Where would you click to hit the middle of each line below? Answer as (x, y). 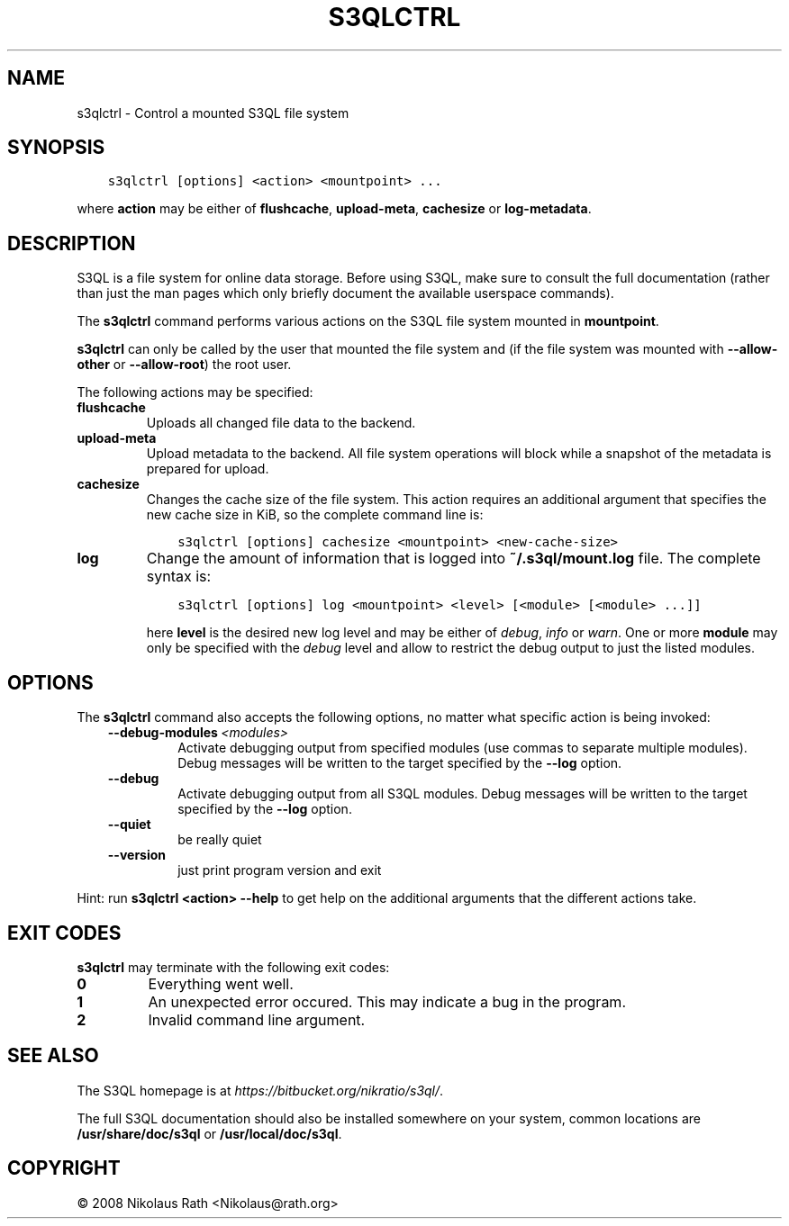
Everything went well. (221, 983)
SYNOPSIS (56, 148)
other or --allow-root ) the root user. (184, 365)
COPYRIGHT (64, 1168)
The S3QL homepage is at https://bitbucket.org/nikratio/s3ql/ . (260, 1090)
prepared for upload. (208, 469)
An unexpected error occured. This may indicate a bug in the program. (387, 1001)
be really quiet (220, 840)
